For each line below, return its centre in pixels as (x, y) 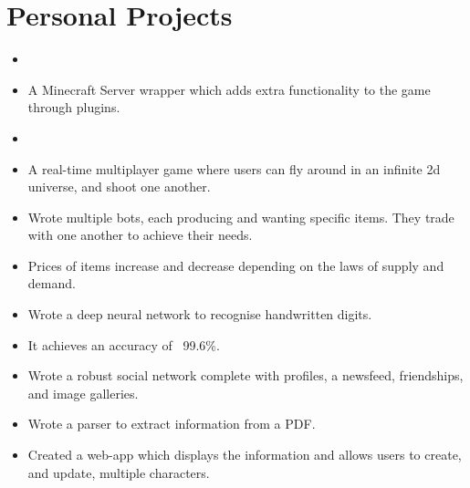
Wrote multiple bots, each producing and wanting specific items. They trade (241, 217)
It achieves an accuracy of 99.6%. (124, 344)
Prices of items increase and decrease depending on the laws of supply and (236, 265)
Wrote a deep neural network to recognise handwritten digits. (200, 314)
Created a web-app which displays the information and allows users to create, (245, 455)
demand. (52, 283)
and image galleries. (83, 393)
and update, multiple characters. (119, 472)
